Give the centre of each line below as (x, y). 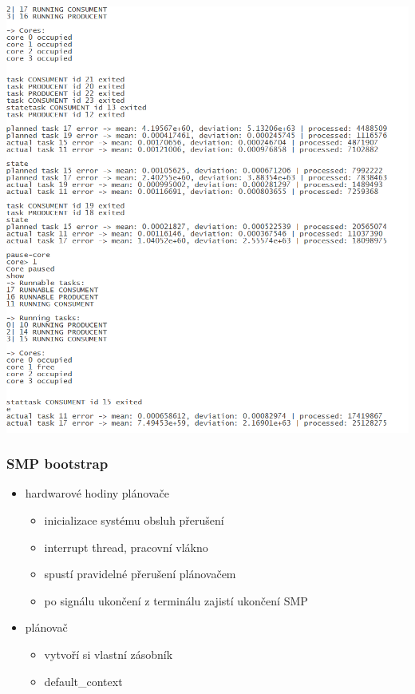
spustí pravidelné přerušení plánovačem (140, 574)
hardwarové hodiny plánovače (97, 493)
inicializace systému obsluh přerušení (134, 520)
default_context (83, 681)
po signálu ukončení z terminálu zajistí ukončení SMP (176, 600)
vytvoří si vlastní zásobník (109, 654)
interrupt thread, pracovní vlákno (126, 547)
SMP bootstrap (57, 464)
